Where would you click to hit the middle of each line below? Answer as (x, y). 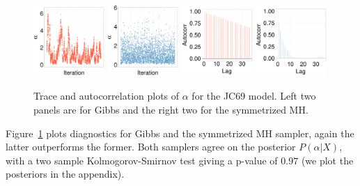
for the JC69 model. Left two (254, 96)
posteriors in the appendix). (65, 174)
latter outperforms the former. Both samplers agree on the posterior (151, 147)
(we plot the (327, 160)
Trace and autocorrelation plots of (107, 96)
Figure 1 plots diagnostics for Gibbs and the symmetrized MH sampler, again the (180, 133)
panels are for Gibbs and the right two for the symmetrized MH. (171, 109)
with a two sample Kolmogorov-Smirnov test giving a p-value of (142, 160)
